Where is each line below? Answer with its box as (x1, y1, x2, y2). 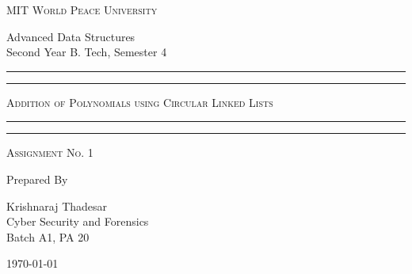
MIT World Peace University (6, 2, 158, 17)
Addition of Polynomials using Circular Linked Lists (6, 93, 273, 110)
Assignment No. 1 (6, 144, 93, 161)
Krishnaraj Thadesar (6, 197, 108, 214)
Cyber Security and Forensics (6, 213, 149, 230)
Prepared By (6, 170, 68, 187)
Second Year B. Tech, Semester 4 (6, 44, 167, 60)
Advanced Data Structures (6, 28, 135, 44)
